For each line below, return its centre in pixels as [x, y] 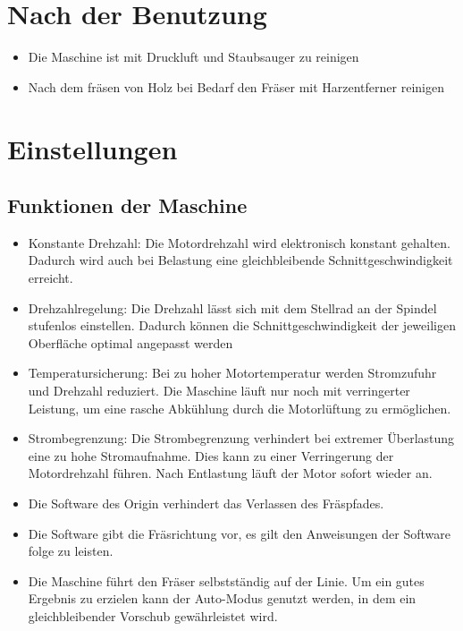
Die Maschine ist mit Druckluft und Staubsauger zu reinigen [194, 57]
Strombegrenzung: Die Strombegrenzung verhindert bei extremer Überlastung [241, 438]
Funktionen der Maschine [127, 205]
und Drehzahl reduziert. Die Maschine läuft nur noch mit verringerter [219, 391]
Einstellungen [93, 148]
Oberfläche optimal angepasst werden [130, 342]
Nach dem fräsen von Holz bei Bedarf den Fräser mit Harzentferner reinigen [236, 86]
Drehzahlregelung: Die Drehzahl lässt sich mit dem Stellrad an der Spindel [232, 307]
